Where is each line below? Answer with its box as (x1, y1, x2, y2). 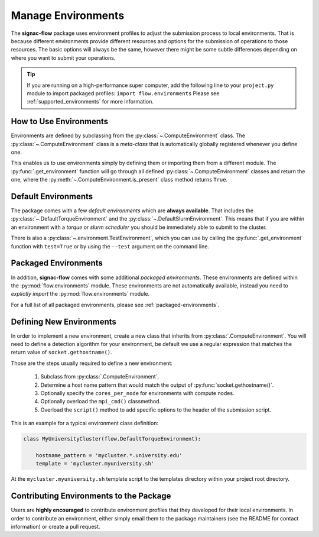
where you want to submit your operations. (11, 54, 116, 62)
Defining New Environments (11, 316, 116, 326)
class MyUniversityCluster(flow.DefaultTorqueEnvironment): (23, 435, 201, 442)
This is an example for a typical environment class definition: (11, 420, 159, 427)
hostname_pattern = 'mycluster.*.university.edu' (35, 452, 183, 458)
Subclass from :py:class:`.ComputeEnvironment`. (40, 373, 159, 380)
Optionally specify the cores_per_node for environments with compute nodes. (40, 389, 235, 396)
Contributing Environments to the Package (11, 491, 171, 501)
